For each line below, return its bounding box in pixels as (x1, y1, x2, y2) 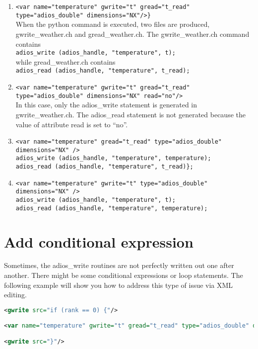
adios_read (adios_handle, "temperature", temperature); (15, 204, 208, 212)
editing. (4, 289, 27, 300)
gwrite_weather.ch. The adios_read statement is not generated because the (15, 109, 246, 119)
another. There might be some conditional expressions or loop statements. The (4, 270, 243, 280)
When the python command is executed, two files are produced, (15, 19, 210, 29)
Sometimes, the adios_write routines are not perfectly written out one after (4, 260, 234, 270)
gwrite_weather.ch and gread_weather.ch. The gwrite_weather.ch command (15, 28, 250, 39)
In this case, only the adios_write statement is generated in (15, 99, 197, 110)
